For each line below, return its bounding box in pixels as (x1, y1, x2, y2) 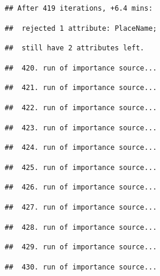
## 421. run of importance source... (5, 84, 157, 92)
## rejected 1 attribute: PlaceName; (5, 24, 157, 33)
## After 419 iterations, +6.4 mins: (5, 4, 153, 12)
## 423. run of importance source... (5, 123, 157, 132)
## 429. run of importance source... (5, 243, 157, 252)
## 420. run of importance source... (5, 63, 157, 72)
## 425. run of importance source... (5, 163, 157, 172)
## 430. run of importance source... (5, 262, 157, 271)
